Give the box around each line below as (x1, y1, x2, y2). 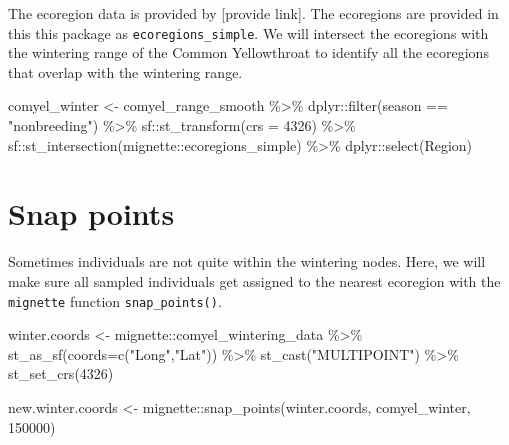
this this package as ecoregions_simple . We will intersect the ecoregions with (8, 22, 489, 43)
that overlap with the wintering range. (8, 61, 243, 82)
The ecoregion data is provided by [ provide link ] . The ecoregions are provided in (8, 3, 499, 23)
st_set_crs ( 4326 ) (8, 363, 114, 384)
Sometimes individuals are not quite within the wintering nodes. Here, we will (8, 251, 486, 272)
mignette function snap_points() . (8, 290, 222, 311)
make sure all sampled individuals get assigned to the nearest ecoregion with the (8, 270, 501, 291)
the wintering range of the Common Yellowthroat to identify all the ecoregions (8, 42, 489, 63)
